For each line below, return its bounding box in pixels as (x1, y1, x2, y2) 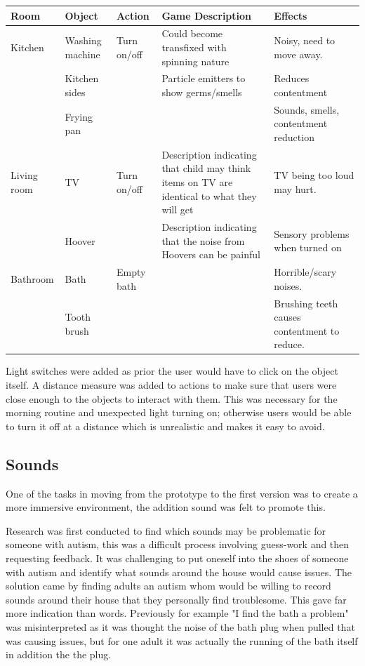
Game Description (161, 8, 252, 22)
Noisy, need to (274, 33, 336, 48)
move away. (274, 46, 323, 61)
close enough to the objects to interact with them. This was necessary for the (6, 391, 338, 406)
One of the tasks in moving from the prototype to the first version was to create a (6, 486, 358, 500)
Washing (65, 33, 102, 48)
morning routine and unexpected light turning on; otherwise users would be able (6, 405, 352, 420)
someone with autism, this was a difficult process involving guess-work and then (6, 537, 350, 552)
